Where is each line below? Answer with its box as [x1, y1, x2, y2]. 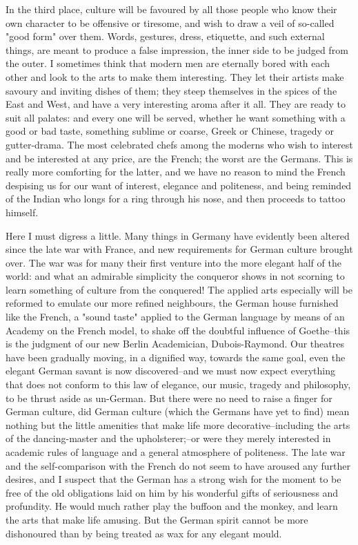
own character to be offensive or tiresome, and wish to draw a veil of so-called [6, 15, 335, 30]
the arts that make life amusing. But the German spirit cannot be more [6, 512, 308, 526]
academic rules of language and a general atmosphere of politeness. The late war [6, 445, 346, 459]
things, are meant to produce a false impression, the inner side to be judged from [6, 42, 348, 57]
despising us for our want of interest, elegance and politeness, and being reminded [6, 178, 352, 192]
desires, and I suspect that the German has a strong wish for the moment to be [6, 472, 341, 486]
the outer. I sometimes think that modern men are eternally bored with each [6, 56, 330, 70]
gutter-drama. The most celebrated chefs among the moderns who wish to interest [6, 137, 353, 151]
